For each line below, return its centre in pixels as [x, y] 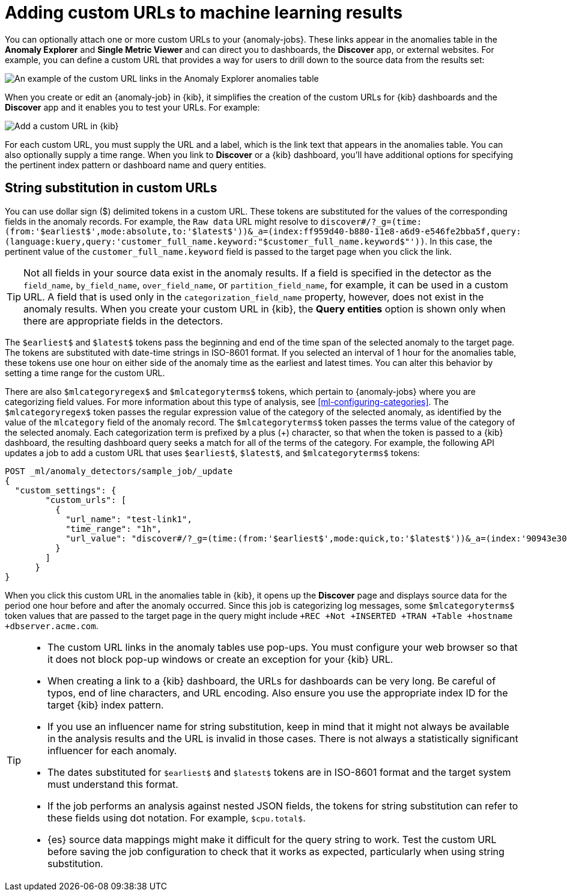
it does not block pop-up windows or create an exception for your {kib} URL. [220, 659]
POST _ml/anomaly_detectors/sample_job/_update [119, 471]
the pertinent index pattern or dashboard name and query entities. [136, 165]
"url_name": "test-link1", [129, 519]
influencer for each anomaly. [112, 750]
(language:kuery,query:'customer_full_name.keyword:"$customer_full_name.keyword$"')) [215, 241]
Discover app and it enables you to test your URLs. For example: [132, 107]
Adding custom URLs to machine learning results [204, 13]
